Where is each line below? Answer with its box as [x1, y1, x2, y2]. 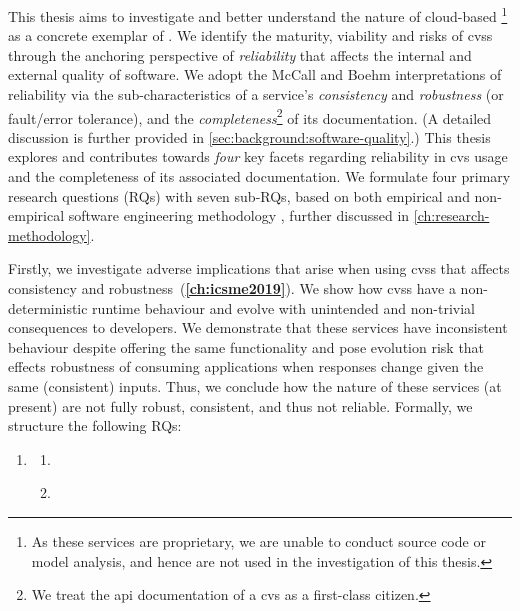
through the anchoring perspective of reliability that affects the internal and [8, 44, 472, 65]
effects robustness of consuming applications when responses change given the [8, 356, 484, 377]
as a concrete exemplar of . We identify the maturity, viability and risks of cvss [8, 25, 493, 46]
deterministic [8, 297, 88, 318]
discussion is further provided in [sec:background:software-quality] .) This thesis [8, 126, 491, 147]
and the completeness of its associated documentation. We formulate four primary [8, 166, 511, 187]
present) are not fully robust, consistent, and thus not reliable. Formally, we [8, 395, 473, 416]
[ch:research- [413, 205, 490, 226]
